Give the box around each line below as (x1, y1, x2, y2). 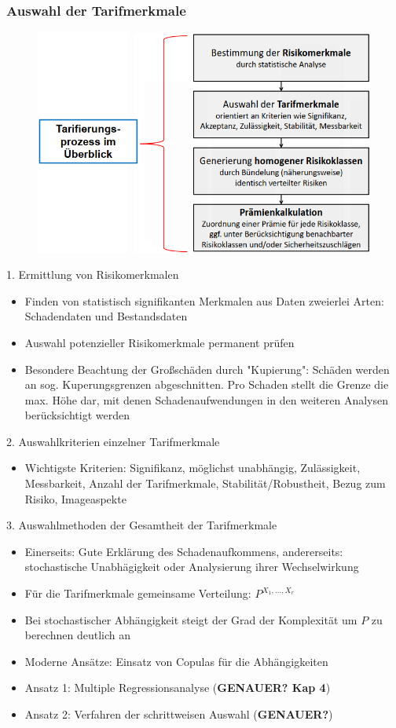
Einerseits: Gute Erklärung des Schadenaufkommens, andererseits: (24, 543, 343, 559)
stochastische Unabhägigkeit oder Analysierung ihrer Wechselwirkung (24, 558, 359, 575)
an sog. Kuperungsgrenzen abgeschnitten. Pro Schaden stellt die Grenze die (24, 376, 389, 393)
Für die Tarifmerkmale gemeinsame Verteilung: (24, 585, 251, 602)
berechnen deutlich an (24, 627, 131, 643)
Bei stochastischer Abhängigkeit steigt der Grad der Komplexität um (24, 611, 357, 627)
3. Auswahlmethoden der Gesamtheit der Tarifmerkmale (6, 517, 277, 533)
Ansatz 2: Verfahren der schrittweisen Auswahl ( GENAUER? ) (24, 706, 333, 723)
